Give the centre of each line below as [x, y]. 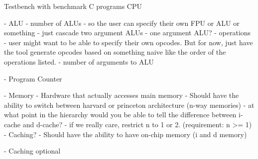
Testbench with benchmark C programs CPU [73, 6]
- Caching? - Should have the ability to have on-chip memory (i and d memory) [126, 134]
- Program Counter [33, 78]
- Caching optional [32, 151]
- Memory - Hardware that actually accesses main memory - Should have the [122, 95]
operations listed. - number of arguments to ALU [79, 61]
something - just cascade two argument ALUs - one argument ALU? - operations [128, 33]
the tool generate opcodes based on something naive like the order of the [115, 52]
